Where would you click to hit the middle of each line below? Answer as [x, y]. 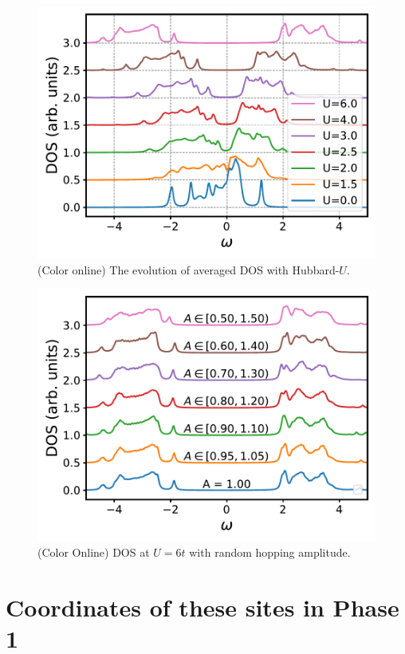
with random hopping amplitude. [270, 552]
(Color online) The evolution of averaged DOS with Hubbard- [189, 269]
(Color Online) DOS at [94, 552]
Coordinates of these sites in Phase [202, 607]
